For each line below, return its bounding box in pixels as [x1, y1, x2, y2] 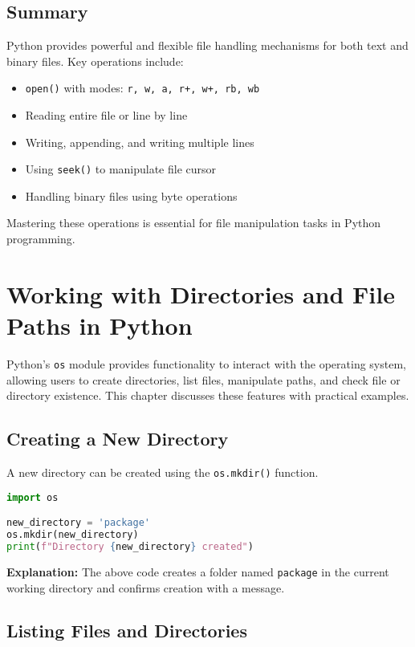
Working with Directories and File [6, 277, 395, 310]
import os [6, 491, 59, 503]
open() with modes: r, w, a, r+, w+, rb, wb [25, 79, 260, 96]
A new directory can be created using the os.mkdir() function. [6, 464, 319, 481]
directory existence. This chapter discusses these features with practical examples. [6, 387, 409, 404]
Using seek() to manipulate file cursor [25, 161, 217, 177]
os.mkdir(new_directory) [6, 529, 139, 541]
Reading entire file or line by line [25, 107, 188, 124]
